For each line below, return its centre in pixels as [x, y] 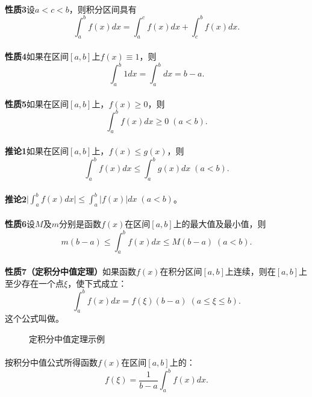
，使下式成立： [97, 283]
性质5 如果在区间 [37, 103]
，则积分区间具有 [103, 9]
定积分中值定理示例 [67, 338]
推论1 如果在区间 [37, 151]
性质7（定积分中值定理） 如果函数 [71, 271]
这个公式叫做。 [34, 318]
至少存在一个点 [34, 283]
